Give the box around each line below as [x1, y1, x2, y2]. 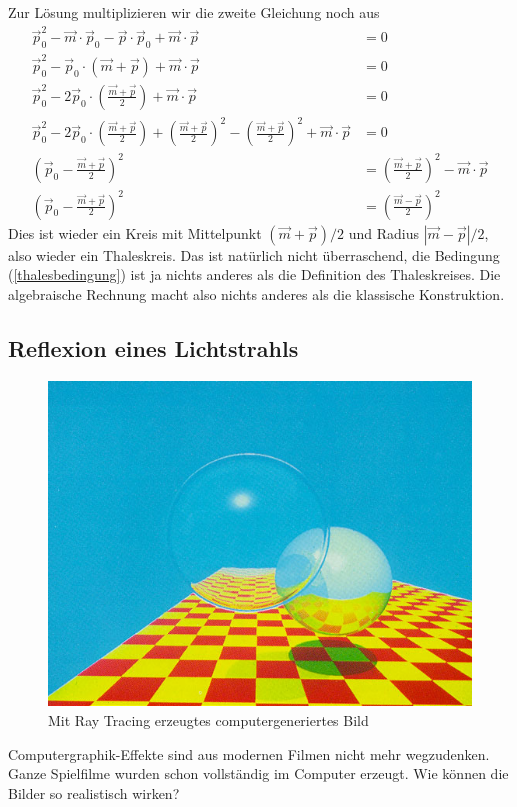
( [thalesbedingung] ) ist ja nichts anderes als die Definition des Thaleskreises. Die [8, 264, 501, 285]
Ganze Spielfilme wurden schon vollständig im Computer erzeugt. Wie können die [8, 763, 509, 784]
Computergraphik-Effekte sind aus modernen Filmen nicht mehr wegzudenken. [8, 743, 490, 764]
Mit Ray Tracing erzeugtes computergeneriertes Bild [48, 710, 369, 731]
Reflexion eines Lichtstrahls [8, 332, 299, 363]
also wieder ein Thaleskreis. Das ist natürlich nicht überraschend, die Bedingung [8, 244, 500, 265]
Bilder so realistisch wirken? [8, 782, 180, 803]
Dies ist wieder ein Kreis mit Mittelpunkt [8, 222, 262, 243]
